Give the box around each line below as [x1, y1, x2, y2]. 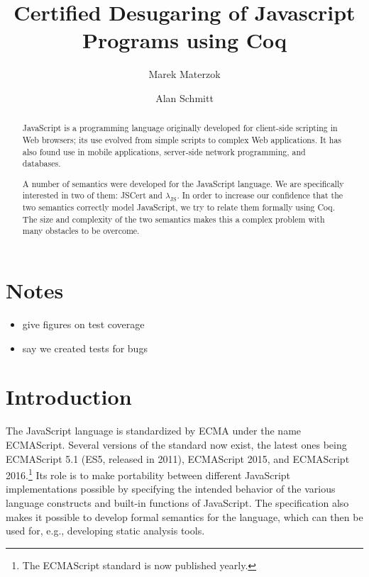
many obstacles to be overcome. [22, 225, 140, 237]
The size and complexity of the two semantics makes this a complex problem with [22, 213, 325, 225]
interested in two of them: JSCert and [22, 189, 163, 201]
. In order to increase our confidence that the [177, 189, 343, 201]
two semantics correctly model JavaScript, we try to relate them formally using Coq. [22, 201, 335, 213]
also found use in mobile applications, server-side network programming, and [22, 145, 306, 157]
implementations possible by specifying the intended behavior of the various [6, 481, 336, 496]
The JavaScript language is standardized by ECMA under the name [6, 423, 302, 438]
